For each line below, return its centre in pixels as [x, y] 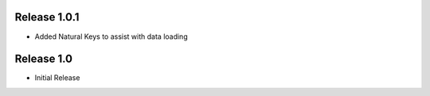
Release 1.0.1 [47, 17]
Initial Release [57, 78]
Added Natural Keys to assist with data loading [111, 36]
